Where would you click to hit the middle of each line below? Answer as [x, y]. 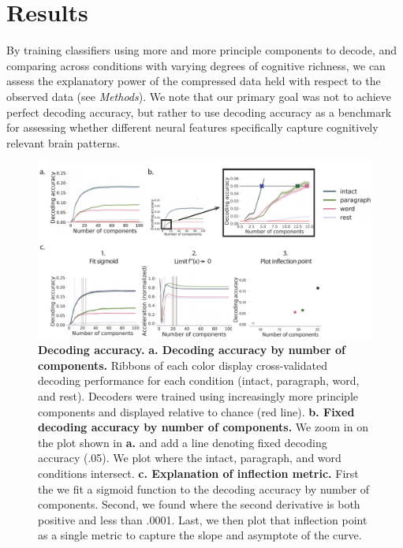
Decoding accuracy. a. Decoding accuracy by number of [192, 350]
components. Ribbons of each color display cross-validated [183, 365]
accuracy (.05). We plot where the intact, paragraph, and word [190, 458]
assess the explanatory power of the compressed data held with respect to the [194, 81]
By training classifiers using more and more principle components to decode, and [202, 50]
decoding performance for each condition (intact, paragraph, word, [199, 380]
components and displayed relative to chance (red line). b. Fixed [196, 411]
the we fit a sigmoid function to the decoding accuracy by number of [204, 488]
